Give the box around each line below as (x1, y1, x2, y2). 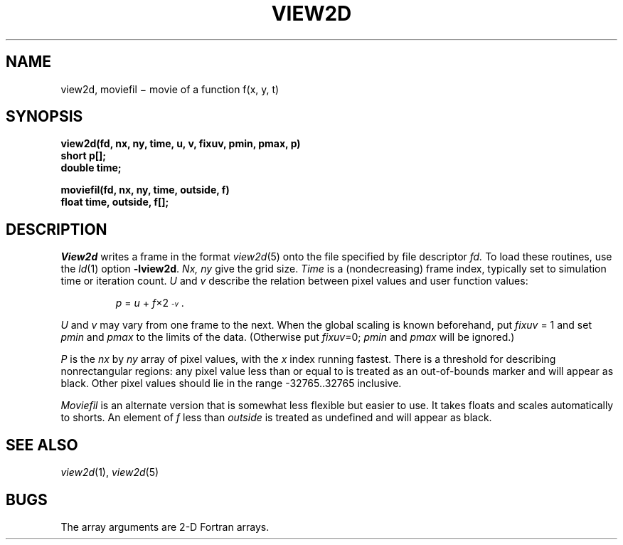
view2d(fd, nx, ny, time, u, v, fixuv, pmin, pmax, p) (60, 137, 301, 150)
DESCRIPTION (6, 220, 107, 238)
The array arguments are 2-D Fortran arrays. (60, 520, 270, 533)
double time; (60, 162, 122, 174)
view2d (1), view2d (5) (60, 466, 159, 479)
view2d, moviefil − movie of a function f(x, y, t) (60, 83, 279, 95)
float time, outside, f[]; (60, 196, 169, 208)
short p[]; (60, 149, 107, 162)
